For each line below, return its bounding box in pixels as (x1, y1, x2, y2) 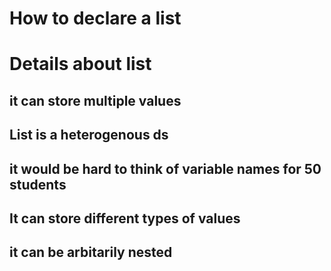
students (9, 176, 67, 193)
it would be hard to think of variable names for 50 (9, 160, 322, 177)
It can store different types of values (9, 210, 241, 227)
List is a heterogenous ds (9, 127, 169, 144)
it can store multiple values (9, 92, 182, 109)
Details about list (9, 53, 152, 76)
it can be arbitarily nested (9, 244, 173, 261)
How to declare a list (9, 7, 182, 30)
